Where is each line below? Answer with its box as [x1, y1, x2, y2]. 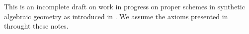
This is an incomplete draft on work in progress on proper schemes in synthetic [4, 1, 245, 11]
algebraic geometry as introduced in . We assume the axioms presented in [4, 11, 228, 21]
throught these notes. [4, 21, 69, 31]
